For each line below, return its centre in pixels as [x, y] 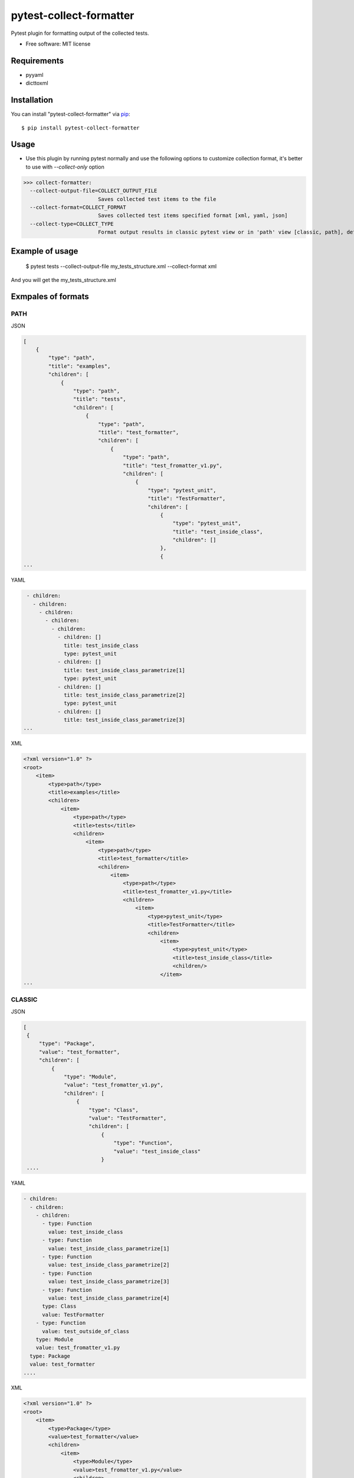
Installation [32, 100]
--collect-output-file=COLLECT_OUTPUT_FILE [94, 191]
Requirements [37, 61]
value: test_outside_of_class [86, 1331]
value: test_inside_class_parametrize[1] [109, 1248]
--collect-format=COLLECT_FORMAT [78, 207]
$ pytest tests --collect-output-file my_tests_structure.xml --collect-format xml [121, 267]
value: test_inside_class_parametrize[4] [109, 1298]
